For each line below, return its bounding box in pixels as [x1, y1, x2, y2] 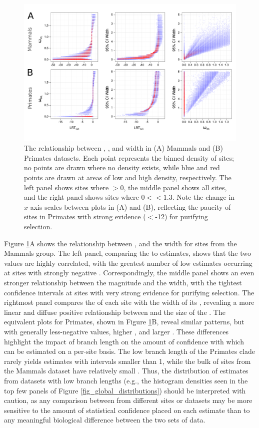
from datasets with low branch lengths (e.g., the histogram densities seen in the [4, 375, 248, 385]
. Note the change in [172, 192, 235, 202]
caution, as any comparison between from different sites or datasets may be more [4, 395, 252, 405]
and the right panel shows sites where [24, 192, 139, 202]
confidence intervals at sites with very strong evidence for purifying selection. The [4, 287, 254, 297]
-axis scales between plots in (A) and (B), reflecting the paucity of [28, 201, 231, 212]
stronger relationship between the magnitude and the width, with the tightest [4, 277, 242, 287]
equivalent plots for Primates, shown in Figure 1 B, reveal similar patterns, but [4, 316, 244, 327]
